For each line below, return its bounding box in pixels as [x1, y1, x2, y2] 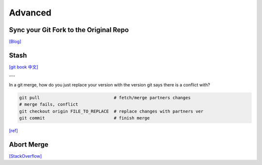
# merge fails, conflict [19, 102, 79, 107]
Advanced [9, 7, 52, 18]
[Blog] [9, 39, 21, 45]
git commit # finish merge [19, 115, 150, 121]
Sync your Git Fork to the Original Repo [9, 26, 129, 34]
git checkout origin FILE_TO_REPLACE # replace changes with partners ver [19, 108, 204, 114]
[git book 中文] [9, 64, 38, 70]
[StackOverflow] [9, 153, 42, 159]
